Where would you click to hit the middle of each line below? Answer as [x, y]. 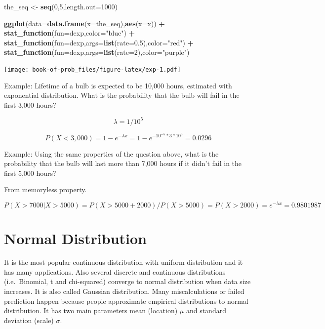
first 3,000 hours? [30, 104]
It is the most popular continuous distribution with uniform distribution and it [123, 262]
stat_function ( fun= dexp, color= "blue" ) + [70, 33]
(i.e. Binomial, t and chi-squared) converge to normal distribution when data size [127, 281]
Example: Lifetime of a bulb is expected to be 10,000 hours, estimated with [118, 85]
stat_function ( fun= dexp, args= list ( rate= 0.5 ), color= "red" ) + [99, 42]
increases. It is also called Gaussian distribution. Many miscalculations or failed [124, 291]
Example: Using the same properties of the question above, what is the [111, 153]
